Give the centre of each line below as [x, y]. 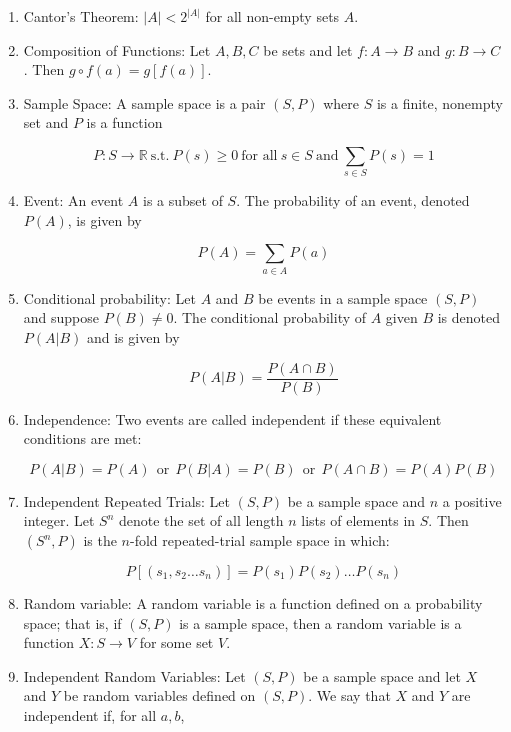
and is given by [133, 337]
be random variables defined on [159, 695]
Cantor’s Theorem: [81, 16]
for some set [176, 642]
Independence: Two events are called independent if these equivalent [232, 418]
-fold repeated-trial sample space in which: [260, 540]
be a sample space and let [382, 675]
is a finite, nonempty [439, 102]
